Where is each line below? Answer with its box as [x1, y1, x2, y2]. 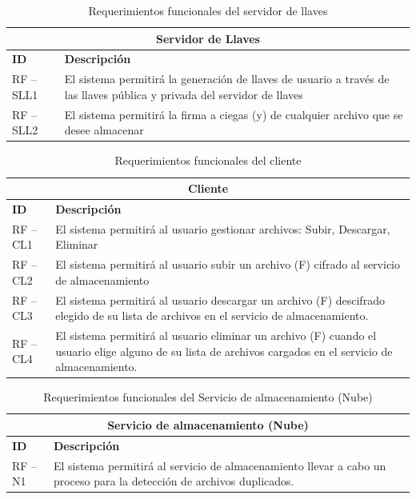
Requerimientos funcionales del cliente [114, 152, 302, 169]
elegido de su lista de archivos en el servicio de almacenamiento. [55, 307, 369, 324]
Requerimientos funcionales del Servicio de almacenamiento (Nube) [43, 389, 373, 405]
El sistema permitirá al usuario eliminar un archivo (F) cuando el [55, 327, 377, 343]
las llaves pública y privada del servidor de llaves [64, 86, 303, 102]
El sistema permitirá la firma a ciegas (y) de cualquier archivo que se [64, 106, 403, 122]
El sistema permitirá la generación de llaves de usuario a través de [64, 70, 390, 87]
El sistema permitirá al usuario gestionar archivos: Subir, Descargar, [55, 220, 390, 237]
